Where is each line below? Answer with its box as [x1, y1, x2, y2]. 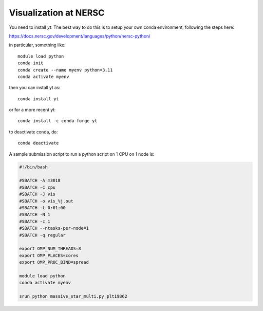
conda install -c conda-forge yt [18, 118, 97, 124]
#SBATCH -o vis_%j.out [19, 198, 74, 204]
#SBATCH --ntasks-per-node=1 [19, 225, 89, 231]
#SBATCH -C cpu [19, 184, 56, 190]
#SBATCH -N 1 [19, 212, 51, 218]
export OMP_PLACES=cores [19, 253, 79, 258]
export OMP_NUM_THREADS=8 [19, 246, 81, 252]
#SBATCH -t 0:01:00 [19, 205, 66, 210]
